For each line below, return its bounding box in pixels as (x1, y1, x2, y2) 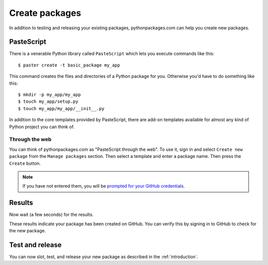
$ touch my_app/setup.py (18, 99, 78, 104)
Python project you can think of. (9, 124, 74, 130)
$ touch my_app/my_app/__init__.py (18, 106, 105, 111)
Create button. (9, 160, 41, 166)
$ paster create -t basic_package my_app (18, 62, 120, 68)
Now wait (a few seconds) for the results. (9, 211, 94, 218)
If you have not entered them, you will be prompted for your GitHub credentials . (22, 183, 185, 189)
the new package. (9, 227, 46, 233)
